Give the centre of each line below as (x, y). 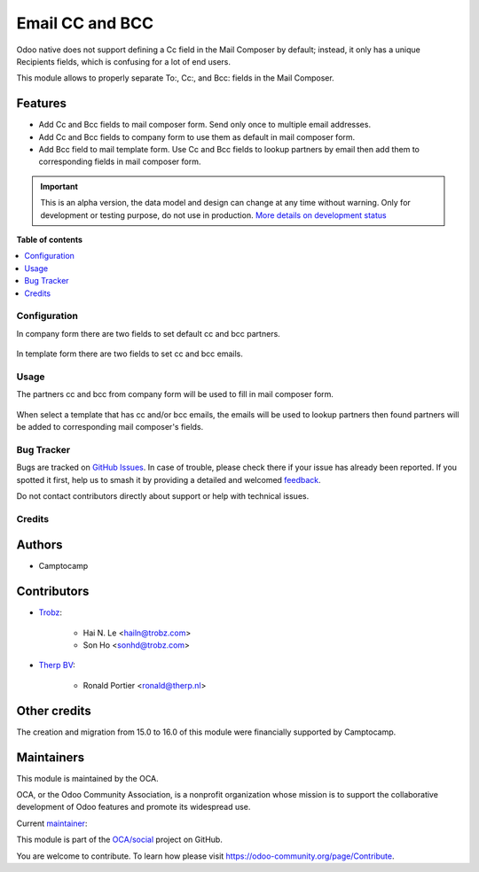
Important (59, 186)
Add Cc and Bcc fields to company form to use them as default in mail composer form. (197, 136)
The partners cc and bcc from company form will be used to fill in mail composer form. (175, 394)
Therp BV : (57, 666)
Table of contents (50, 239)
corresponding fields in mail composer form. (120, 162)
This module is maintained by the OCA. (87, 778)
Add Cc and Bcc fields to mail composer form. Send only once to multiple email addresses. (205, 125)
